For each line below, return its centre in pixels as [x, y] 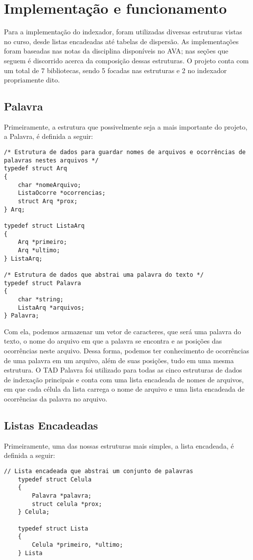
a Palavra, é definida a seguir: [48, 136]
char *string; [41, 299]
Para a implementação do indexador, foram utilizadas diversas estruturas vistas [123, 32]
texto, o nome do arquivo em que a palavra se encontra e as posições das [113, 341]
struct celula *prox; [67, 504]
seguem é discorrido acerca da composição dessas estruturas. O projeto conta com [126, 60]
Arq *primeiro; [42, 242]
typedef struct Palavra [43, 283]
